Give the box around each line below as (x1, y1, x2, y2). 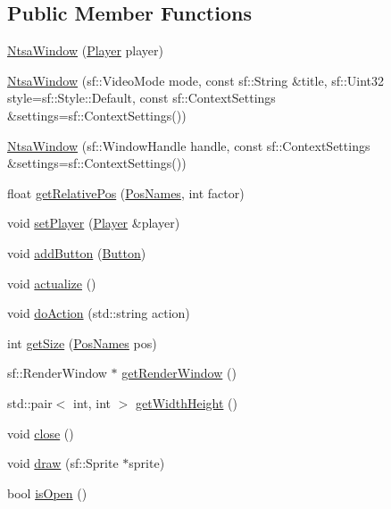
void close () (7, 423, 74, 442)
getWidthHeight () (136, 393, 237, 412)
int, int (73, 393, 112, 412)
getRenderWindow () (121, 363, 237, 382)
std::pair (7, 393, 53, 412)
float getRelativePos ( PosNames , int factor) (7, 183, 245, 202)
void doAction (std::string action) (7, 304, 190, 322)
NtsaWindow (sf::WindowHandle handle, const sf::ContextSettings (7, 136, 370, 154)
